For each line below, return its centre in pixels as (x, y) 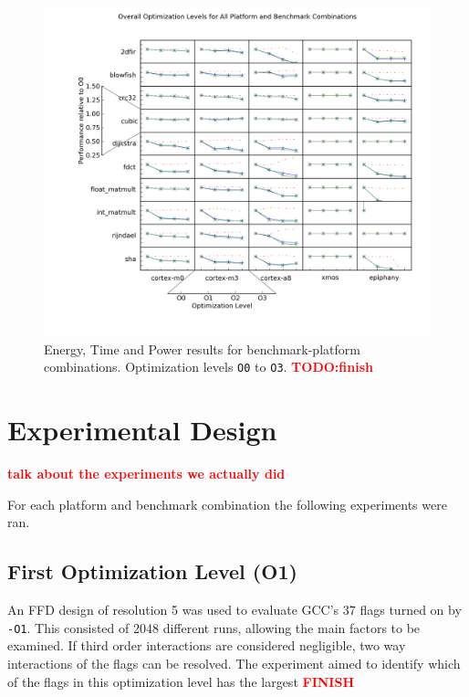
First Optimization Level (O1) (152, 571)
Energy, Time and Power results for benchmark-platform (202, 348)
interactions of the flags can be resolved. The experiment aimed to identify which (234, 664)
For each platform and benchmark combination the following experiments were (227, 504)
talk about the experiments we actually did (146, 474)
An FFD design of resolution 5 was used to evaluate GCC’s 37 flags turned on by (234, 610)
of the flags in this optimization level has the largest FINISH (181, 681)
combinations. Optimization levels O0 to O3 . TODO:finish (208, 367)
